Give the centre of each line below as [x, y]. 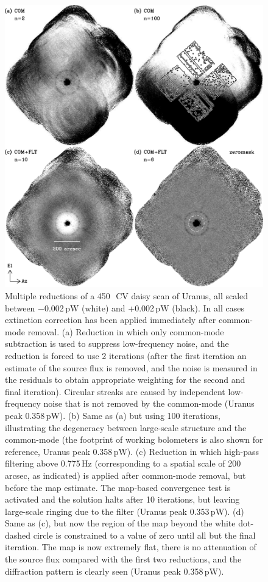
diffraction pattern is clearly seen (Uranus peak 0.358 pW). [115, 571]
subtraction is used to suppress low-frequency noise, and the [117, 344]
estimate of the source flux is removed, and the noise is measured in [131, 367]
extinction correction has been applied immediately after [111, 320]
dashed [18, 535]
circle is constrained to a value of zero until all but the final [144, 535]
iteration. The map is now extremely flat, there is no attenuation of [131, 547]
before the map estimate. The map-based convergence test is [118, 487]
